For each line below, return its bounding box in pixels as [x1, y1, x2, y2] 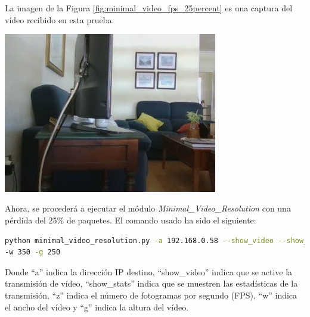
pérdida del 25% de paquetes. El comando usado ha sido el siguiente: [5, 213, 256, 226]
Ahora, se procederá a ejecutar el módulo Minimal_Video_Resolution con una [5, 202, 291, 215]
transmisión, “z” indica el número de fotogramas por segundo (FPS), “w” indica [5, 288, 297, 301]
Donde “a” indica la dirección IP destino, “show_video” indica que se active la [5, 265, 293, 278]
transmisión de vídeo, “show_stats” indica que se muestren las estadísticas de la [5, 277, 298, 290]
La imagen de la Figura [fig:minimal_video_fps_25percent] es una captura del [5, 2, 293, 14]
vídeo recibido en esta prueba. [5, 13, 114, 26]
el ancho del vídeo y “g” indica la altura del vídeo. [5, 300, 189, 313]
